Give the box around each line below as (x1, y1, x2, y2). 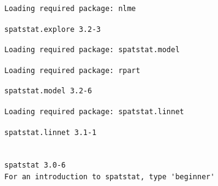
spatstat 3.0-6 (4, 160, 66, 169)
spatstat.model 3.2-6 (4, 87, 92, 96)
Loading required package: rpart (4, 66, 140, 75)
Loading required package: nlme (4, 4, 136, 13)
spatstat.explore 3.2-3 (4, 25, 101, 34)
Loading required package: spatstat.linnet (4, 107, 184, 116)
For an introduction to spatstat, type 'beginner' (4, 172, 215, 182)
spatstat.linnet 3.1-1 (4, 128, 97, 137)
